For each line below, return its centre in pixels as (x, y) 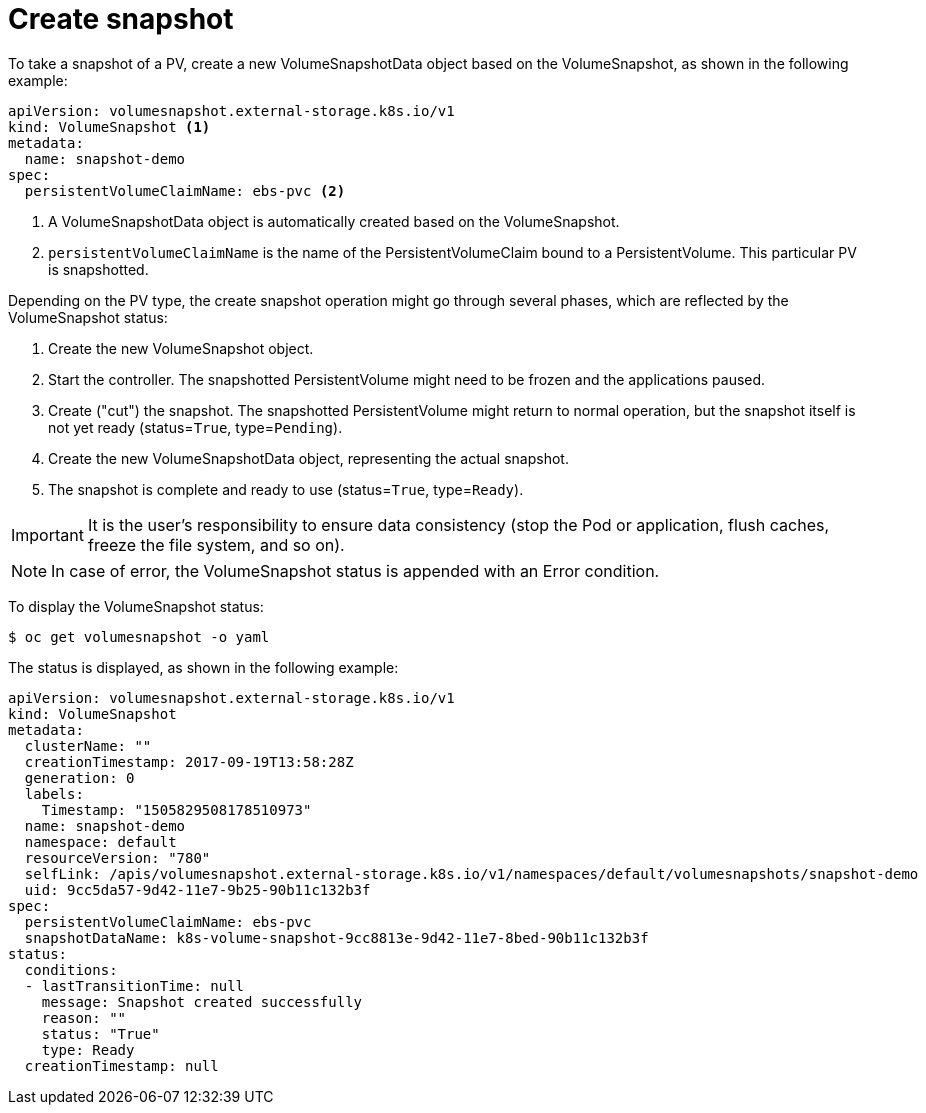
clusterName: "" (88, 745)
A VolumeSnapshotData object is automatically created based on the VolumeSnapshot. (334, 221)
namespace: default (100, 841)
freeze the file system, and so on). (216, 544)
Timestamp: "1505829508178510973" (176, 809)
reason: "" (84, 1017)
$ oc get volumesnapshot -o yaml (139, 636)
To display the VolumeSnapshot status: (136, 606)
